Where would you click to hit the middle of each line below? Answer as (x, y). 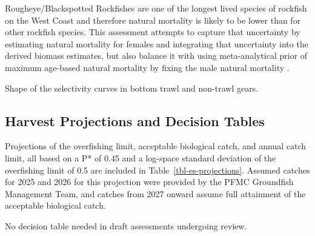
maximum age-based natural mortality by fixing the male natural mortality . (147, 67)
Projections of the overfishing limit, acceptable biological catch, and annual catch (156, 146)
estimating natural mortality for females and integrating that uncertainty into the (157, 43)
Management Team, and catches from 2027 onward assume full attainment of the (155, 193)
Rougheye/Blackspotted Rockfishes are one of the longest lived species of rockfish (156, 8)
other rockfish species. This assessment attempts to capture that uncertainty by (153, 32)
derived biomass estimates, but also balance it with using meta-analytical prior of (156, 56)
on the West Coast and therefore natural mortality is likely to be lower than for (153, 20)
